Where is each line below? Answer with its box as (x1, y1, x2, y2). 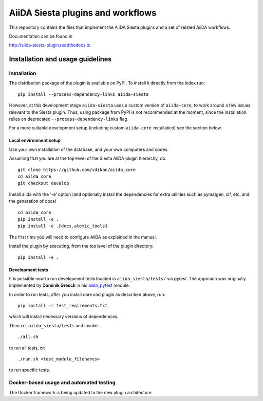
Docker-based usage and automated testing (9, 379, 116, 386)
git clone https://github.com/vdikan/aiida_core (18, 167, 136, 172)
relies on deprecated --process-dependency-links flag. (9, 116, 129, 122)
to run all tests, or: (9, 345, 46, 351)
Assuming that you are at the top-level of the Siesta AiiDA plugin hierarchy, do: (9, 155, 167, 161)
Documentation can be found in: (9, 33, 74, 39)
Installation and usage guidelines (9, 55, 112, 63)
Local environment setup (9, 137, 61, 144)
